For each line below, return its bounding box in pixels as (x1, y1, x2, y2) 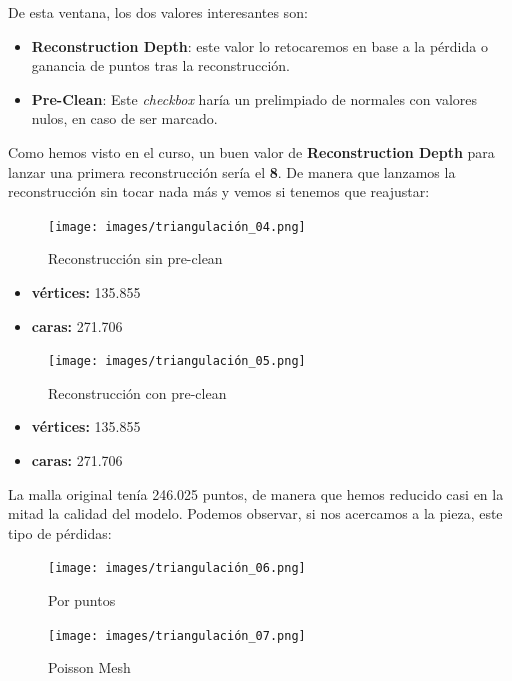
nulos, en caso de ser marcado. (31, 108, 218, 129)
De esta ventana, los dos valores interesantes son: (8, 2, 308, 22)
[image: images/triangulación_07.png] (48, 628, 306, 643)
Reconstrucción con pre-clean (48, 382, 227, 403)
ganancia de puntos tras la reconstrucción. (31, 55, 290, 76)
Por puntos (48, 590, 116, 611)
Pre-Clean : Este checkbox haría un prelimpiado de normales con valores (31, 88, 477, 109)
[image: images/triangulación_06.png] (48, 561, 306, 576)
